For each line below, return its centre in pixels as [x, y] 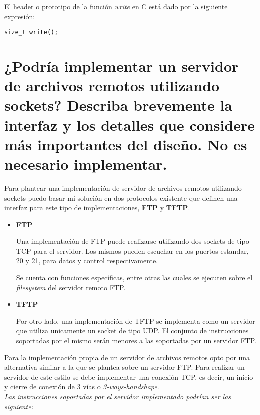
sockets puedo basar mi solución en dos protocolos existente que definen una [121, 198]
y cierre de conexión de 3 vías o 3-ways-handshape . [82, 387]
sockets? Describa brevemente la [118, 105]
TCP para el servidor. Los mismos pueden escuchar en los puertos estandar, [132, 251]
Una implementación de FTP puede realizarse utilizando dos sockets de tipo [133, 241]
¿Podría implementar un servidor [121, 66]
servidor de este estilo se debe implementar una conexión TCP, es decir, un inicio [129, 377]
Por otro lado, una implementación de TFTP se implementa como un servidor [136, 321]
